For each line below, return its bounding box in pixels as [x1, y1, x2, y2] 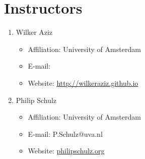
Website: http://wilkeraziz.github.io [28, 77, 138, 88]
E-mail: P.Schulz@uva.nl [28, 128, 103, 139]
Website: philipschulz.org [28, 145, 105, 156]
